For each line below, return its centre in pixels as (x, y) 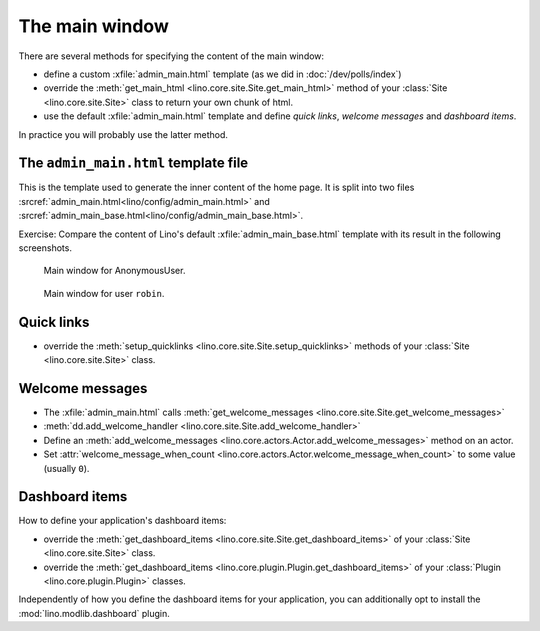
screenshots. (45, 247)
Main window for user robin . (104, 293)
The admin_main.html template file (133, 163)
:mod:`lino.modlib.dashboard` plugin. (94, 613)
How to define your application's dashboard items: (122, 521)
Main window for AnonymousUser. (114, 271)
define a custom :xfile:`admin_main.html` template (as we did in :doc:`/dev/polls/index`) (222, 74)
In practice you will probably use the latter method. (123, 134)
